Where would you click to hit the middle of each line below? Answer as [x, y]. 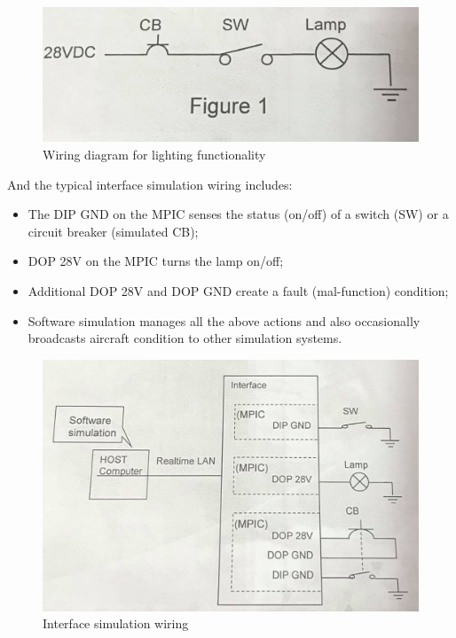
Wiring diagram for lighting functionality [154, 154]
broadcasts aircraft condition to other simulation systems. [185, 338]
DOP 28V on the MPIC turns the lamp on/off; [156, 261]
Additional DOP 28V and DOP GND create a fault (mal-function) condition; [238, 290]
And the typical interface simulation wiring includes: [150, 184]
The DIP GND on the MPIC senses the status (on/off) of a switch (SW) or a [238, 214]
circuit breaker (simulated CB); [113, 231]
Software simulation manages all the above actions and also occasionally [224, 320]
